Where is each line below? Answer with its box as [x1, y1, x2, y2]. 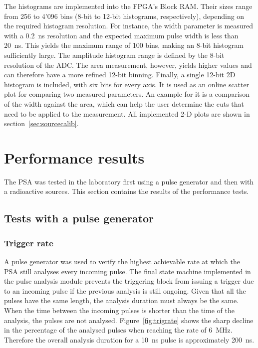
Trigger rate [4, 236, 53, 249]
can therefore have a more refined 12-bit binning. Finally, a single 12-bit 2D [4, 69, 236, 80]
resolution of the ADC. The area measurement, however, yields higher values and [4, 59, 252, 70]
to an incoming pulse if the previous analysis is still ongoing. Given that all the [4, 285, 246, 296]
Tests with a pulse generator [4, 210, 154, 226]
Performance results [4, 147, 145, 168]
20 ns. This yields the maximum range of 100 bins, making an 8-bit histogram [4, 40, 244, 50]
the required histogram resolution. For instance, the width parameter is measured [4, 20, 254, 31]
